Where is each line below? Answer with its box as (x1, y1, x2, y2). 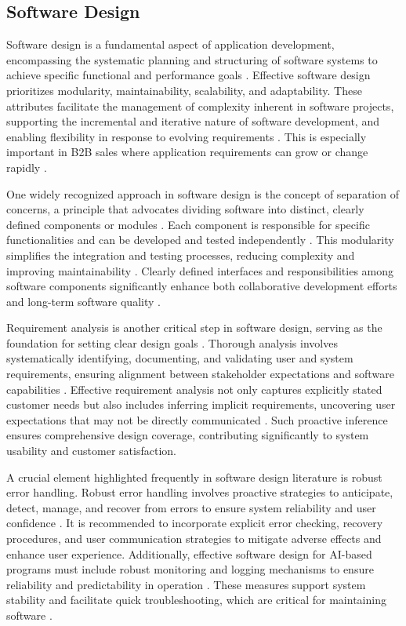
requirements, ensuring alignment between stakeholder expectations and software (6, 366, 394, 382)
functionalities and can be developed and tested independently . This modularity (6, 231, 394, 248)
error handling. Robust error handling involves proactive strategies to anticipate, (6, 484, 393, 500)
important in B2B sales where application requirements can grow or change (6, 144, 368, 160)
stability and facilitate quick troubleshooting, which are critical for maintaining (6, 591, 386, 608)
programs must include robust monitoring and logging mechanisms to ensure (6, 561, 374, 577)
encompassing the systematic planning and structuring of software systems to (6, 51, 378, 67)
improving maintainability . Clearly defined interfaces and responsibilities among (6, 262, 394, 278)
